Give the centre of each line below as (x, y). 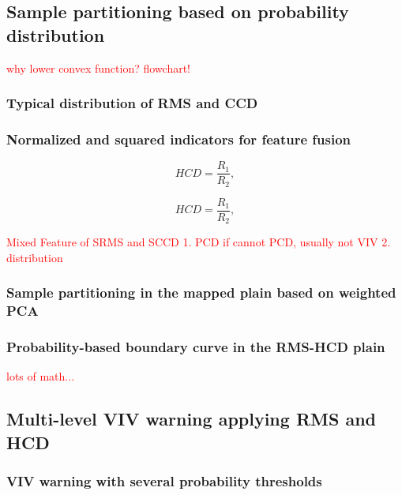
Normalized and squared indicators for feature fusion (179, 139)
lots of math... (41, 376)
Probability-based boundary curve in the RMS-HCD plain (196, 347)
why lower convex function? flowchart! (99, 67)
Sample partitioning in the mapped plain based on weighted (201, 292)
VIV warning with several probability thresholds (164, 481)
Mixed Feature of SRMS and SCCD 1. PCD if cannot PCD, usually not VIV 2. (199, 242)
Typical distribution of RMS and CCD (132, 103)
